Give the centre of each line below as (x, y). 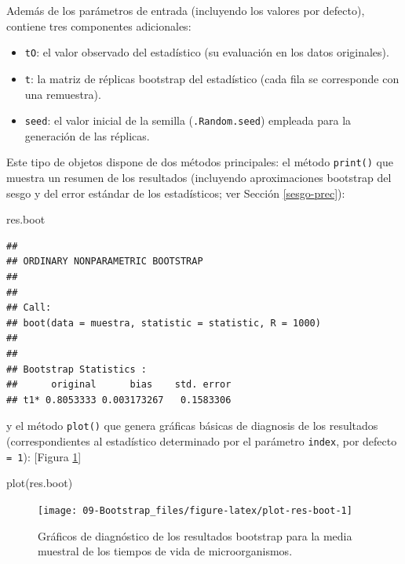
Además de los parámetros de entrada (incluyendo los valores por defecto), (186, 10)
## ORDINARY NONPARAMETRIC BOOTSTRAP (105, 262)
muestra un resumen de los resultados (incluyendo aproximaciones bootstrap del (199, 177)
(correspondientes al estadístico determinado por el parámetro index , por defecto (202, 440)
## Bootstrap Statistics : (77, 369)
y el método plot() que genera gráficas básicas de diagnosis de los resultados (192, 426)
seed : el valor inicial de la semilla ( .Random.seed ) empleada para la (188, 120)
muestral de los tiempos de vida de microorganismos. (165, 551)
